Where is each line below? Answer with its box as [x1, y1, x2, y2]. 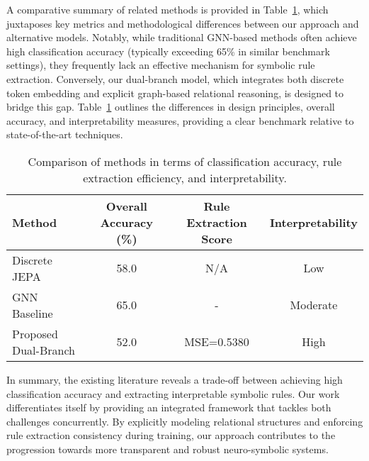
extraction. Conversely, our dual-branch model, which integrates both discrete [6, 71, 344, 86]
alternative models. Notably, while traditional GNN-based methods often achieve [6, 30, 357, 45]
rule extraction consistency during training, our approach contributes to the [6, 428, 336, 443]
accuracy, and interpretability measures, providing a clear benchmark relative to [6, 113, 354, 128]
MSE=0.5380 [184, 333, 249, 350]
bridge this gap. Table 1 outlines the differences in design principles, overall [6, 99, 335, 114]
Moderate [290, 296, 338, 313]
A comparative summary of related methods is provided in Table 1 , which [6, 2, 329, 16]
